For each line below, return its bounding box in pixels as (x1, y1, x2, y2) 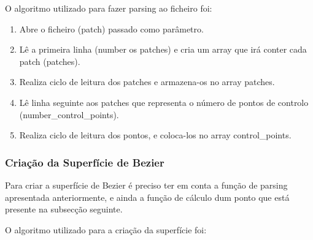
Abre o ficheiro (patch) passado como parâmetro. (19, 22, 204, 35)
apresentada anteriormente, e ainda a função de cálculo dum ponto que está (5, 190, 290, 203)
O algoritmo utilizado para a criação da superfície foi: (5, 223, 207, 236)
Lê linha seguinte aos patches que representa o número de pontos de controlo (19, 96, 309, 108)
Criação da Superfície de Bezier (5, 154, 164, 170)
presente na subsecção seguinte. (5, 203, 123, 216)
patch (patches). (19, 54, 80, 67)
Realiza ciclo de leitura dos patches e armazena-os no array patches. (19, 75, 275, 88)
